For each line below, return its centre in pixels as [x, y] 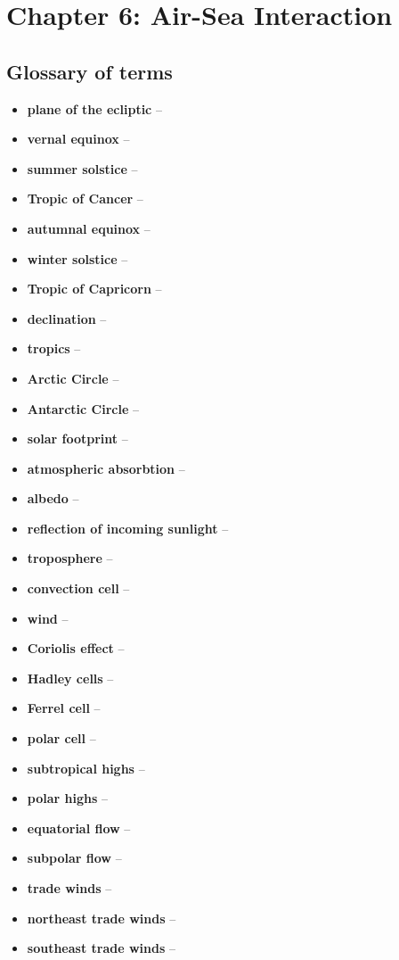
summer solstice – [82, 168]
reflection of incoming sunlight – [128, 528]
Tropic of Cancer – [85, 199]
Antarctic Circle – [83, 408]
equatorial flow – [79, 828]
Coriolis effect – [76, 648]
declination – [67, 318]
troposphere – [70, 558]
